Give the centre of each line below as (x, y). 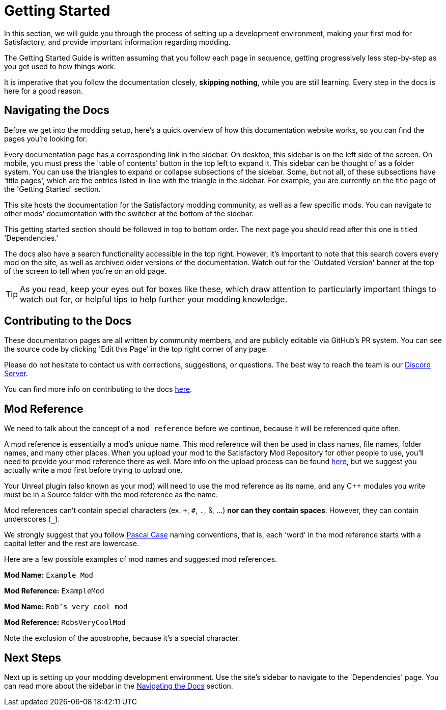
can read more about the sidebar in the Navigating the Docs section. (119, 686)
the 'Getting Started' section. (52, 189)
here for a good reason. (44, 91)
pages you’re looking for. (46, 138)
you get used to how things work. (60, 66)
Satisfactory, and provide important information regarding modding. (117, 42)
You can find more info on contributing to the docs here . (98, 389)
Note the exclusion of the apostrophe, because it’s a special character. (122, 638)
